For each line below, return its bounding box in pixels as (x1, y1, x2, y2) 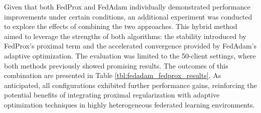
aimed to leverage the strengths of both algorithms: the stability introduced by (4, 30, 246, 41)
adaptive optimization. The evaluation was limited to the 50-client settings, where (4, 50, 256, 60)
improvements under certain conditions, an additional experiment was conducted (4, 11, 252, 21)
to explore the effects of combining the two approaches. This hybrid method (4, 21, 237, 31)
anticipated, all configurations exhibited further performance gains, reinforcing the (4, 79, 257, 90)
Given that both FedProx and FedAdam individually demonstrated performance (4, 1, 250, 11)
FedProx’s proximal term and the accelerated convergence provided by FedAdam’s (4, 40, 257, 51)
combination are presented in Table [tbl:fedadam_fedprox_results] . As (4, 70, 221, 80)
